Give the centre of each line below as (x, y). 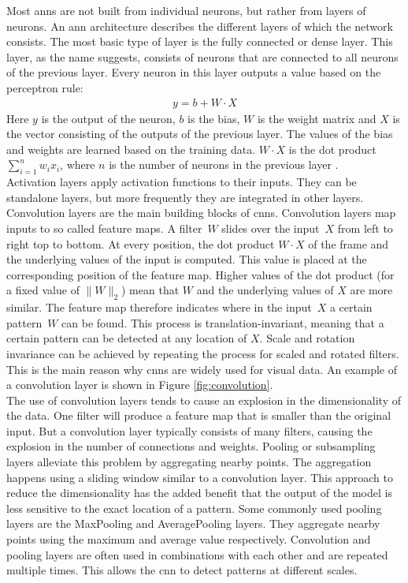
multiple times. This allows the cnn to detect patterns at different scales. (182, 570)
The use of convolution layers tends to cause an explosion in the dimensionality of (204, 400)
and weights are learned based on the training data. (131, 149)
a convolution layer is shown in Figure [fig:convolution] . (140, 385)
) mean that (150, 290)
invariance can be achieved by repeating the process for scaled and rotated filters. (203, 353)
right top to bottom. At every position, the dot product (141, 243)
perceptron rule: (45, 87)
